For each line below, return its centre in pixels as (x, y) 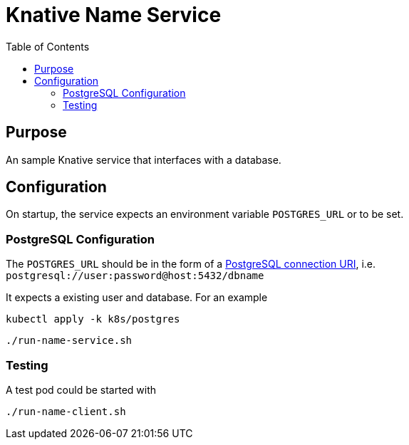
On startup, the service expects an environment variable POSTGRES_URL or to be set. (205, 214)
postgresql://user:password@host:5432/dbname (135, 276)
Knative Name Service (114, 15)
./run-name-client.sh (66, 411)
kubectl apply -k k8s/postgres (93, 319)
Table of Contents (48, 46)
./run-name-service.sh (69, 341)
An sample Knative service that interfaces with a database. (144, 159)
